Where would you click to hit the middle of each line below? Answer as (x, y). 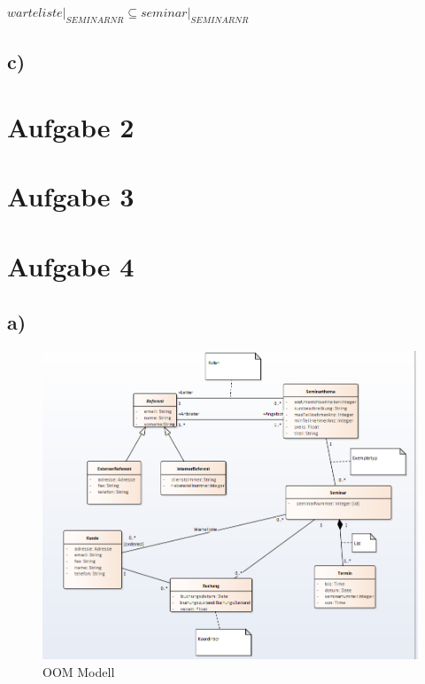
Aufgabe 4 (71, 265)
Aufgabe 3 (71, 196)
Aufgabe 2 (71, 126)
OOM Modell (79, 671)
